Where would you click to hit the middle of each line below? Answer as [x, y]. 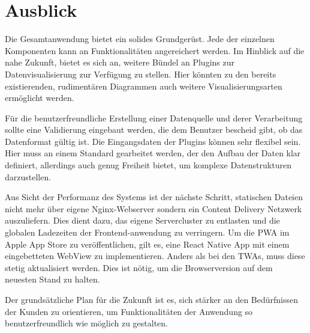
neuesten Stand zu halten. [52, 279]
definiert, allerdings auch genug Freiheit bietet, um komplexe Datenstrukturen [148, 165]
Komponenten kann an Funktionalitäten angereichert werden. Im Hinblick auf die [155, 50]
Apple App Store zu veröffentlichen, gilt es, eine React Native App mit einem [147, 244]
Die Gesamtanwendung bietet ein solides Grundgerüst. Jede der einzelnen [140, 39]
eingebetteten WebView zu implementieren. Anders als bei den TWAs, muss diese [155, 256]
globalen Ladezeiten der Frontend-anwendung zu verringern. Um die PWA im [147, 232]
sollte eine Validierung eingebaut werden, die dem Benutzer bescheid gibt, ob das [154, 130]
